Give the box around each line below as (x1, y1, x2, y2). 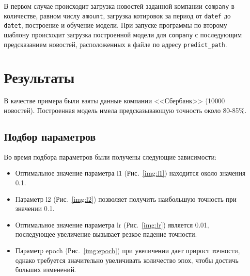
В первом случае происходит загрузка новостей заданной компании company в (4, 1, 234, 11)
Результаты (4, 67, 75, 87)
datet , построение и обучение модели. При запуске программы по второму (4, 20, 227, 30)
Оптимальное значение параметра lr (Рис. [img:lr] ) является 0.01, (15, 219, 209, 229)
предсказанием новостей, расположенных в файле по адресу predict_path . (4, 39, 227, 49)
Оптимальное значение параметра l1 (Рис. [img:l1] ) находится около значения (15, 168, 246, 178)
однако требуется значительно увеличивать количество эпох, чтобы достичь (15, 255, 239, 265)
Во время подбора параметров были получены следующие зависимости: (4, 151, 217, 162)
